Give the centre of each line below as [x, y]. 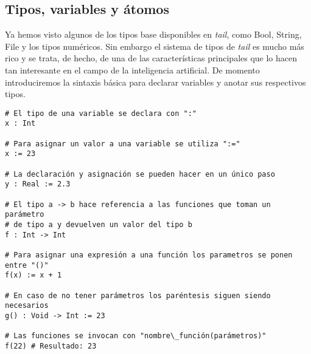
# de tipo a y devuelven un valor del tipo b [99, 224]
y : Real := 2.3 [38, 184]
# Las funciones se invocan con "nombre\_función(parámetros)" [136, 336]
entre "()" [27, 265]
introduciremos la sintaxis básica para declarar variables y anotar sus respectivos [155, 82]
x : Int [20, 124]
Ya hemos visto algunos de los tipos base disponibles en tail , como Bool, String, [153, 34]
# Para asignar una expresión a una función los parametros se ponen [149, 255]
